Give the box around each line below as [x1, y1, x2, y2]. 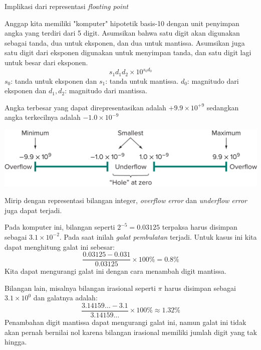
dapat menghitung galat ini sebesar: [5, 241, 115, 252]
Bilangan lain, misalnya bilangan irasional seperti [5, 282, 156, 293]
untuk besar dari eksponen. [5, 57, 88, 67]
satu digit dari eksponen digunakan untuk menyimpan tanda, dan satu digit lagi [5, 47, 251, 58]
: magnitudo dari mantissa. [65, 85, 147, 96]
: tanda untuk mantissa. [105, 75, 179, 86]
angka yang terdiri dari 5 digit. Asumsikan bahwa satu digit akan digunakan [5, 28, 240, 38]
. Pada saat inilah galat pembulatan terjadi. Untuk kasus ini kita [59, 231, 257, 242]
